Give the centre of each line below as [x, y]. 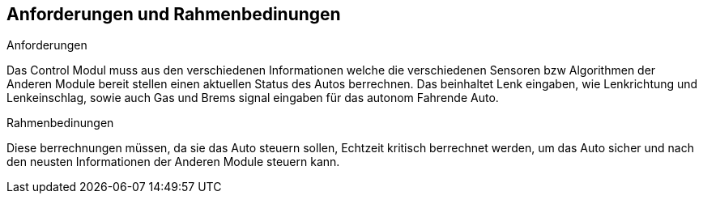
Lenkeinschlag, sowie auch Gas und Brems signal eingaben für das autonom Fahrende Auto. [253, 98]
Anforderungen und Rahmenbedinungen [174, 14]
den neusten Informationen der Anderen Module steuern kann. [173, 162]
